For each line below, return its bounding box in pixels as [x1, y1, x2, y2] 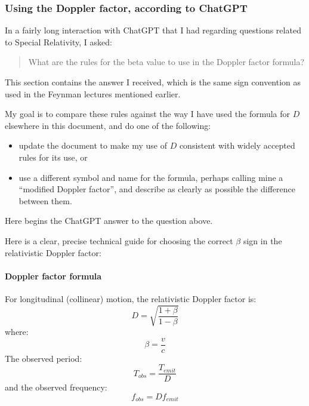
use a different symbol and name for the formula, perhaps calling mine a [18, 171, 283, 183]
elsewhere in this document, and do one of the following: [5, 119, 211, 131]
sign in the [243, 234, 282, 247]
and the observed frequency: [5, 381, 107, 393]
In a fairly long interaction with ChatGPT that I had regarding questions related [5, 24, 301, 36]
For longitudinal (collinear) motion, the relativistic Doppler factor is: [5, 292, 257, 304]
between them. [18, 194, 72, 207]
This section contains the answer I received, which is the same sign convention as [5, 76, 301, 88]
